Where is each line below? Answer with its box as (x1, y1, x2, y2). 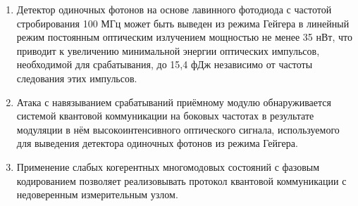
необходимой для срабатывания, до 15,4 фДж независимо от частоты (16, 57, 313, 72)
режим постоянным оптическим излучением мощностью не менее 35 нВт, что (16, 30, 352, 44)
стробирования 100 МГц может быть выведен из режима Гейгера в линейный (16, 15, 350, 30)
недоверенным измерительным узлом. (16, 187, 178, 202)
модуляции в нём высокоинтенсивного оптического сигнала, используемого (16, 122, 340, 136)
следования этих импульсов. (16, 70, 137, 85)
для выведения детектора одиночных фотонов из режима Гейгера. (16, 136, 298, 150)
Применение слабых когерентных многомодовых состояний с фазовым (16, 159, 320, 174)
